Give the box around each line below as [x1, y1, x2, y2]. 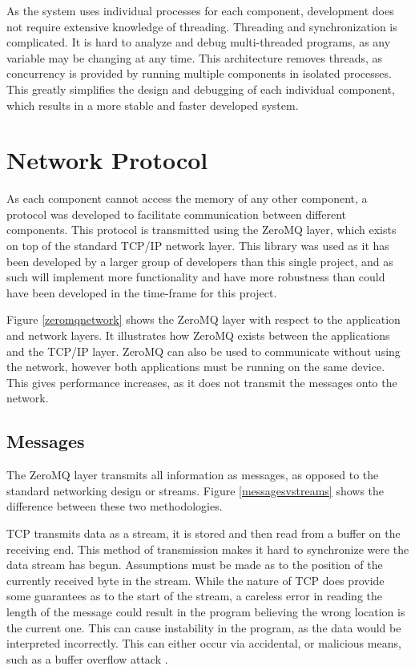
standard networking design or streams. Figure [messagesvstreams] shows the [6, 482, 385, 498]
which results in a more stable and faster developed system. [6, 96, 299, 113]
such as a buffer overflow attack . [6, 650, 168, 667]
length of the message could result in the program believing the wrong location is [6, 603, 405, 620]
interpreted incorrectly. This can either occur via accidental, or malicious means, [6, 635, 401, 652]
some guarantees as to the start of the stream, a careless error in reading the [6, 587, 382, 604]
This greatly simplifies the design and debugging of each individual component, [6, 80, 395, 97]
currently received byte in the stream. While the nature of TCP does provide [6, 571, 385, 588]
